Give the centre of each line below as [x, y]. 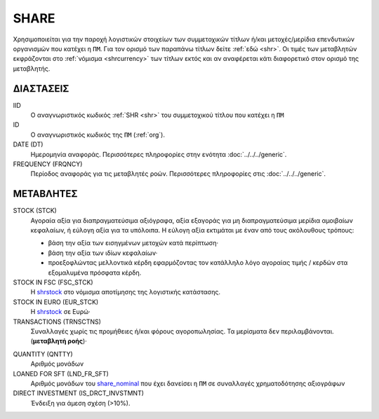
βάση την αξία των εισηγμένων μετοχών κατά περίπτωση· [133, 243]
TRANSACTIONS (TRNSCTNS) [57, 322]
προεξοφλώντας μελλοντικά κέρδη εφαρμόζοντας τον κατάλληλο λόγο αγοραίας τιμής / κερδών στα [198, 263]
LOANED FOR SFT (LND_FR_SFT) [61, 373]
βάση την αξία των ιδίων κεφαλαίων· [103, 253]
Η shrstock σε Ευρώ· [60, 312]
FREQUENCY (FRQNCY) [48, 164]
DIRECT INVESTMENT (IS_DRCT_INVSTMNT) [78, 393]
